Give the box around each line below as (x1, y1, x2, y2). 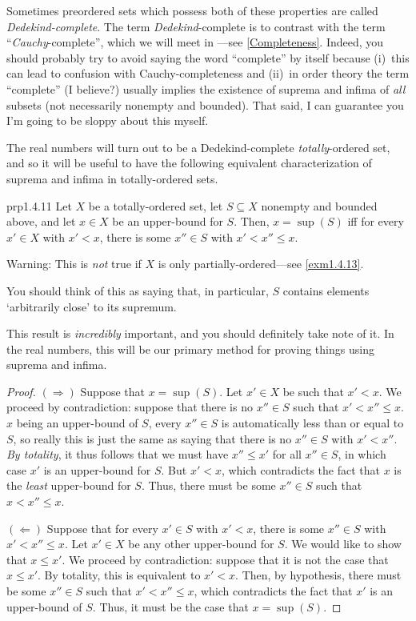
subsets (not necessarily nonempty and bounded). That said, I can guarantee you (6, 96, 404, 113)
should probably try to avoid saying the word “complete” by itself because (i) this (6, 49, 410, 66)
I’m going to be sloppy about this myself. (6, 112, 209, 129)
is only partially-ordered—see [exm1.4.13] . (158, 255, 364, 272)
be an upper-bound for (112, 213, 223, 230)
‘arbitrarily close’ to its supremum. (6, 298, 177, 315)
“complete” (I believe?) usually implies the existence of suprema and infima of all (6, 80, 406, 97)
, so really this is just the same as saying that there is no (13, 430, 292, 447)
